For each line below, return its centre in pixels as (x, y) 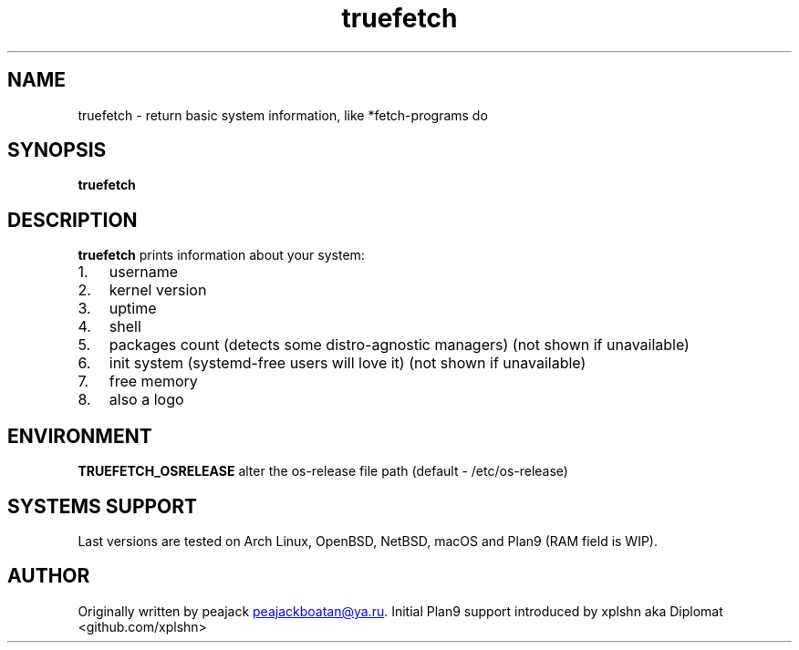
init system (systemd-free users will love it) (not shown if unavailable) (348, 363)
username (144, 272)
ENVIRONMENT (80, 436)
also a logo (146, 400)
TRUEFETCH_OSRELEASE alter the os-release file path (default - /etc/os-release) (323, 471)
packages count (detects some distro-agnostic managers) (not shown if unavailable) (399, 345)
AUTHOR (49, 576)
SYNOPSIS (57, 150)
